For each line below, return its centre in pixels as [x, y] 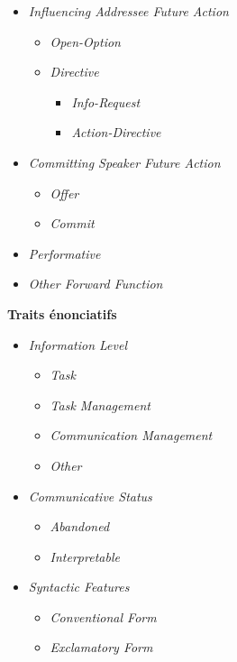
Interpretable [85, 556]
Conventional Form [103, 616]
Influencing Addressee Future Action [128, 11]
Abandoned [80, 526]
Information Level [77, 344]
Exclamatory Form [101, 647]
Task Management [100, 405]
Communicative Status [90, 496]
